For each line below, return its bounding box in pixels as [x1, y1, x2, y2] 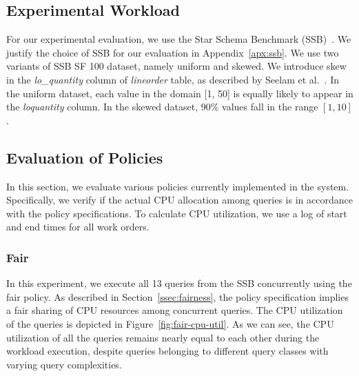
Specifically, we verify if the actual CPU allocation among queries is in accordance [6, 192, 353, 207]
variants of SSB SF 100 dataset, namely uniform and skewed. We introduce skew [6, 59, 347, 73]
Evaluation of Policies [6, 146, 163, 168]
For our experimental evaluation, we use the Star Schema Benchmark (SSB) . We [6, 32, 351, 46]
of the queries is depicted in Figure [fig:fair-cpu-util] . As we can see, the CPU [6, 316, 334, 330]
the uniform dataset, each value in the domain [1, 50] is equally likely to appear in [6, 86, 353, 100]
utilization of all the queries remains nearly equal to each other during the [6, 330, 320, 344]
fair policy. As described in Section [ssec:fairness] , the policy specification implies [6, 289, 349, 304]
